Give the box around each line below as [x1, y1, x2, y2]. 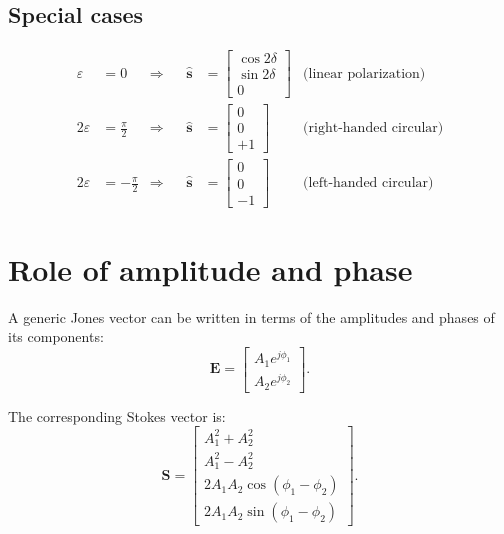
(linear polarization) [303, 66, 426, 81]
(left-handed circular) [303, 176, 434, 191]
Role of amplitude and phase [8, 248, 413, 289]
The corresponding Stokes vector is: [8, 405, 226, 426]
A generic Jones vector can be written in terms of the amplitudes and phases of [8, 306, 495, 327]
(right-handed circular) [303, 121, 444, 136]
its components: [8, 326, 104, 347]
